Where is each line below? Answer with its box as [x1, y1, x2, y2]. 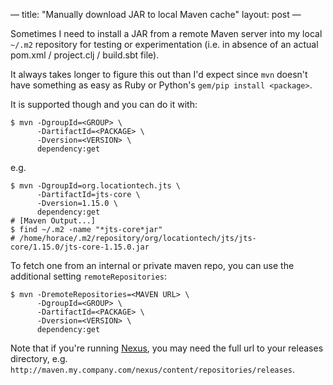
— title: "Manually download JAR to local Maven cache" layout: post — [10, 9, 302, 20]
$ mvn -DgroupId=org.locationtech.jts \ [10, 181, 182, 191]
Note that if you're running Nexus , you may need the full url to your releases [10, 342, 324, 354]
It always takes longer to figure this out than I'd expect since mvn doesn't [10, 69, 308, 80]
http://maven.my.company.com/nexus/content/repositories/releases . [10, 364, 296, 375]
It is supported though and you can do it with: [10, 99, 198, 110]
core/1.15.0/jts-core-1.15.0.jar [10, 242, 150, 252]
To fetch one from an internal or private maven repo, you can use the [10, 260, 295, 271]
